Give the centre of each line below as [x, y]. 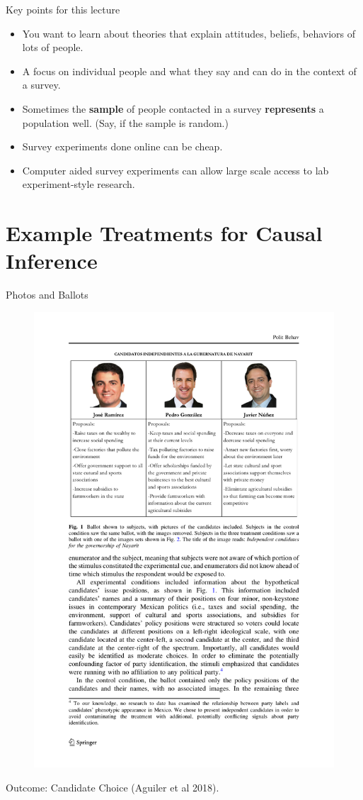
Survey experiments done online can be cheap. [122, 146]
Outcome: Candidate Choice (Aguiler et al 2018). [113, 788]
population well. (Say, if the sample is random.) [125, 122]
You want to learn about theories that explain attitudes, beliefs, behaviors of [189, 33]
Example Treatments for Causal [164, 233]
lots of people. [53, 47]
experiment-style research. [79, 184]
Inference [52, 261]
